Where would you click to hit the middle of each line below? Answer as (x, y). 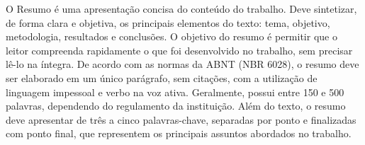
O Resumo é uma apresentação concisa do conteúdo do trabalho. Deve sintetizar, (181, 8)
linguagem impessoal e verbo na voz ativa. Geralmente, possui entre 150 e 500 (175, 92)
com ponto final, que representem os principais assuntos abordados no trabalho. (179, 133)
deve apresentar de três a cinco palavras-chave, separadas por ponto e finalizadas (181, 119)
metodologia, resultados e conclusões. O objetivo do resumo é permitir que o (172, 36)
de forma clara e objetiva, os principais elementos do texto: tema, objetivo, (168, 22)
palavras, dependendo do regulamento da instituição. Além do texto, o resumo (176, 106)
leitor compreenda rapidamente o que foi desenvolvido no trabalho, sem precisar (179, 50)
